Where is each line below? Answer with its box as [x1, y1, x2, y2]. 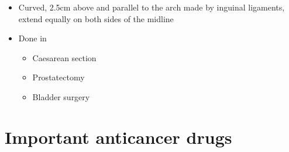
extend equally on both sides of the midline [18, 12, 174, 24]
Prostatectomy [32, 71, 85, 83]
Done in [18, 32, 47, 44]
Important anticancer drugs [5, 125, 232, 149]
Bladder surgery [32, 90, 90, 102]
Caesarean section [32, 51, 97, 63]
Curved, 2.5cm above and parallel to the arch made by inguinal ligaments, [18, 1, 285, 13]
